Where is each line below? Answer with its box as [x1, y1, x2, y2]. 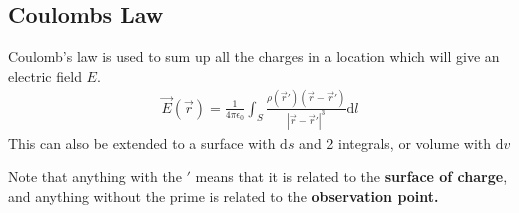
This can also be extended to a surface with [8, 132, 276, 153]
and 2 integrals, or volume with [299, 132, 491, 153]
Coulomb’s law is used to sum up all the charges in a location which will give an [8, 46, 500, 67]
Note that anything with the [8, 166, 182, 187]
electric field [8, 65, 82, 86]
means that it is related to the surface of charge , [195, 166, 508, 187]
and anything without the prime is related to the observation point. [8, 185, 439, 206]
